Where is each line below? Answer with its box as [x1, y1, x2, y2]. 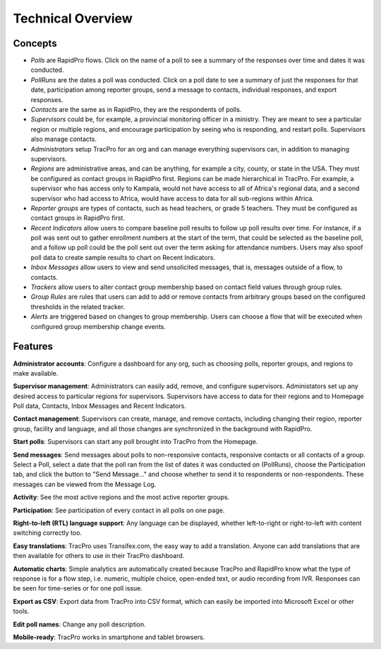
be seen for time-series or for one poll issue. [13, 584, 143, 593]
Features [13, 340, 53, 352]
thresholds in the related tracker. [30, 302, 126, 311]
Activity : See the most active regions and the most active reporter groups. [13, 493, 230, 502]
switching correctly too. [13, 529, 83, 537]
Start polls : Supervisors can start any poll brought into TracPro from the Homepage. [13, 438, 258, 446]
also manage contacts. [30, 135, 97, 144]
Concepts [13, 37, 57, 49]
